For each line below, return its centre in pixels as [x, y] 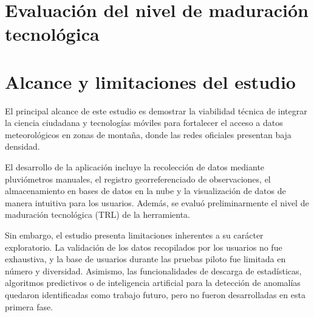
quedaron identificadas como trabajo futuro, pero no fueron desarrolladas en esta [155, 294]
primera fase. [29, 306]
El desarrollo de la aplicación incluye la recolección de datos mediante [135, 167]
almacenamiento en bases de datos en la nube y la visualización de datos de [145, 191]
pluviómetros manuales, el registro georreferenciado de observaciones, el [138, 179]
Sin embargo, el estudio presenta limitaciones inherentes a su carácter [134, 235]
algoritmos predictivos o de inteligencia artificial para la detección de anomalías [153, 283]
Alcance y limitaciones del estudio [150, 81]
